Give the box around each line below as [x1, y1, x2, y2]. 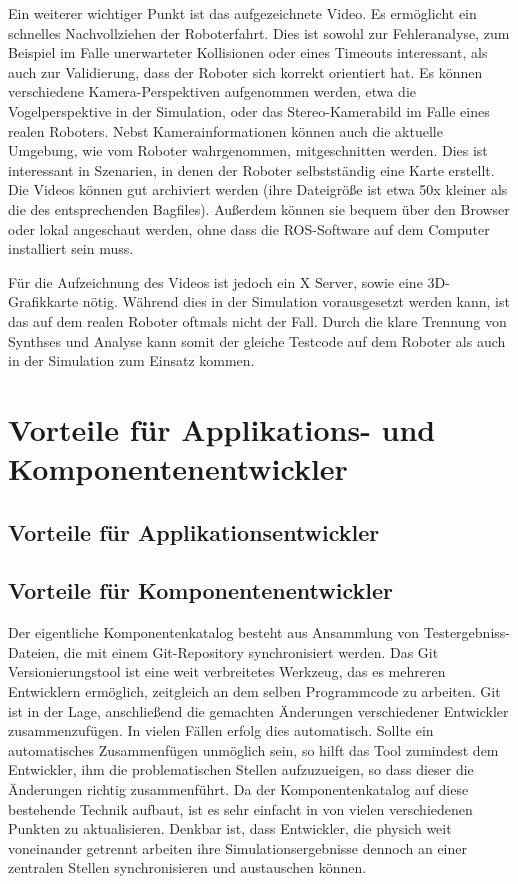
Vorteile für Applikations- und [8, 408, 436, 449]
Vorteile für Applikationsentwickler [8, 516, 380, 547]
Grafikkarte [8, 291, 79, 312]
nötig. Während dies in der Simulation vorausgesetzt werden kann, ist [82, 291, 510, 312]
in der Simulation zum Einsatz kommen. [8, 350, 255, 371]
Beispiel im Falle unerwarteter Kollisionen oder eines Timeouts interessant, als [8, 42, 488, 63]
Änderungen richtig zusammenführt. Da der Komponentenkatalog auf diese [8, 778, 469, 799]
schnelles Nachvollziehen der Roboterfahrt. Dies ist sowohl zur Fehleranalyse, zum [8, 22, 510, 43]
